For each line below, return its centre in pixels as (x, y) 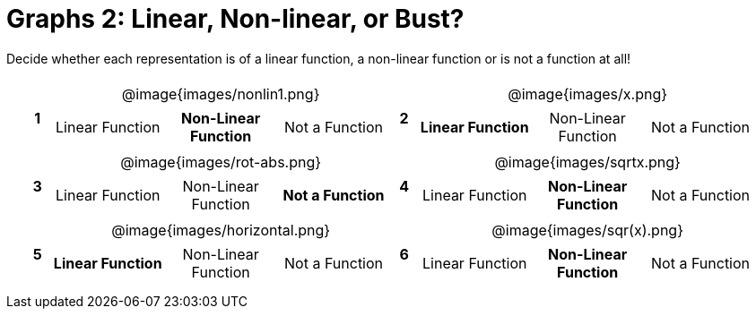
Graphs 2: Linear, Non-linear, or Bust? (235, 19)
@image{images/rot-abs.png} (221, 162)
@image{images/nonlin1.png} (221, 94)
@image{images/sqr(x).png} (587, 230)
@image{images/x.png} (588, 94)
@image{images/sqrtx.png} (587, 162)
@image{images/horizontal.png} (221, 230)
